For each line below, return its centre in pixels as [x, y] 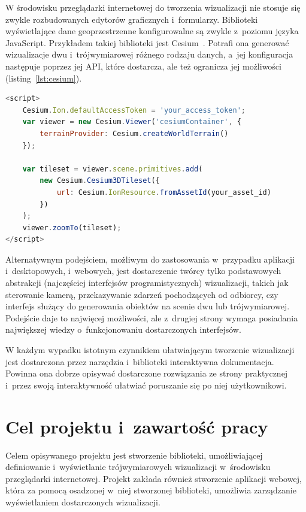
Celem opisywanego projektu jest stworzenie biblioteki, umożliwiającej [134, 455]
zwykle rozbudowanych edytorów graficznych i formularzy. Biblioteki [132, 19]
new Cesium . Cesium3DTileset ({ [100, 181]
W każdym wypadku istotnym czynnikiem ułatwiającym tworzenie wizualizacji [150, 350]
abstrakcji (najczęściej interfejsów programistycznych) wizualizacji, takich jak [147, 283]
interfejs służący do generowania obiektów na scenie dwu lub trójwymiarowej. [148, 306]
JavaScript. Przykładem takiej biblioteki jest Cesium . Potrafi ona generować [147, 42]
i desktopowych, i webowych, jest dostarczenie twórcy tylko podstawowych [143, 271]
